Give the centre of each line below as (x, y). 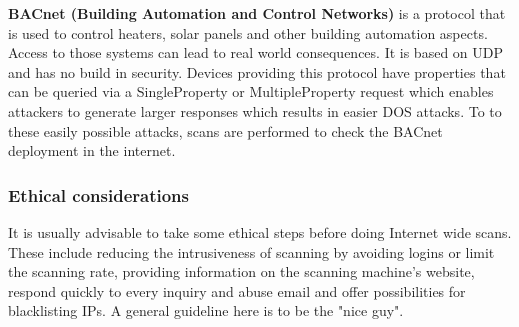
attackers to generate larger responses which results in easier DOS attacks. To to (255, 110)
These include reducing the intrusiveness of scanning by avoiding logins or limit (251, 251)
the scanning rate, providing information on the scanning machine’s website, (241, 271)
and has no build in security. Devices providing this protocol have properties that (257, 71)
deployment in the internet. (92, 150)
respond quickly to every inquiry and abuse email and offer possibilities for (237, 290)
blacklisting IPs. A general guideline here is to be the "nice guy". (206, 310)
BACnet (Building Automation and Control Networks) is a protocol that (257, 13)
